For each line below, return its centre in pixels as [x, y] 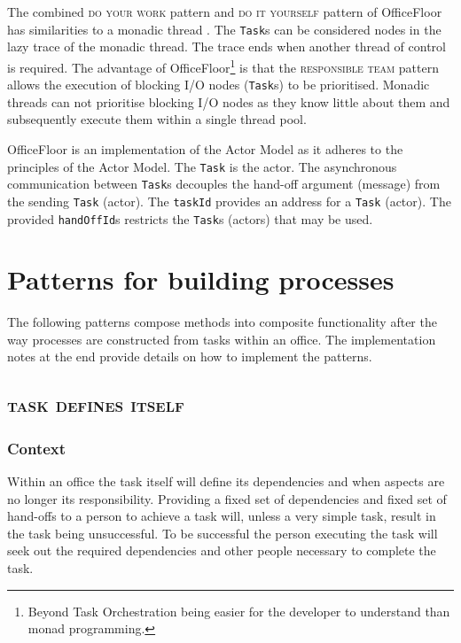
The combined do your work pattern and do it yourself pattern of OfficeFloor [225, 12]
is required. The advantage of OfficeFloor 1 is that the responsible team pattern [223, 66]
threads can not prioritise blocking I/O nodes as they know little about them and [229, 101]
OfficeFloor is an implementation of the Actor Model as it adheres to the [205, 148]
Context [37, 448]
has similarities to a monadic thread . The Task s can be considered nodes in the [224, 29]
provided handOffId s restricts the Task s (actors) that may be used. [190, 218]
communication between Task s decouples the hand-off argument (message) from [224, 184]
